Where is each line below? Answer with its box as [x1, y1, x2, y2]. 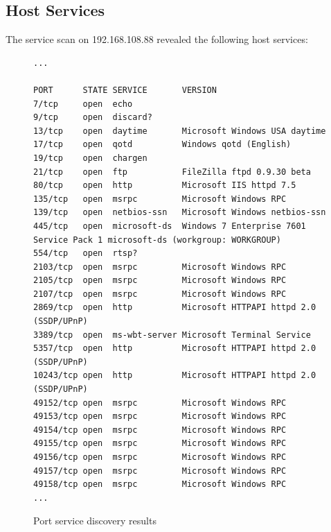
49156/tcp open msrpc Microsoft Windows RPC [33, 452, 287, 463]
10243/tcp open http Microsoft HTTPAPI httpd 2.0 [33, 370, 316, 381]
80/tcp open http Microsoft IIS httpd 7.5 [33, 180, 296, 191]
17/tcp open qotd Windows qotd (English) [33, 139, 292, 150]
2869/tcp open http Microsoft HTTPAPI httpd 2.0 [33, 302, 316, 313]
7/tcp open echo [33, 98, 133, 109]
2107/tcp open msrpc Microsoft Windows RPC [33, 289, 287, 299]
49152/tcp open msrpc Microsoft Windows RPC [33, 397, 287, 408]
